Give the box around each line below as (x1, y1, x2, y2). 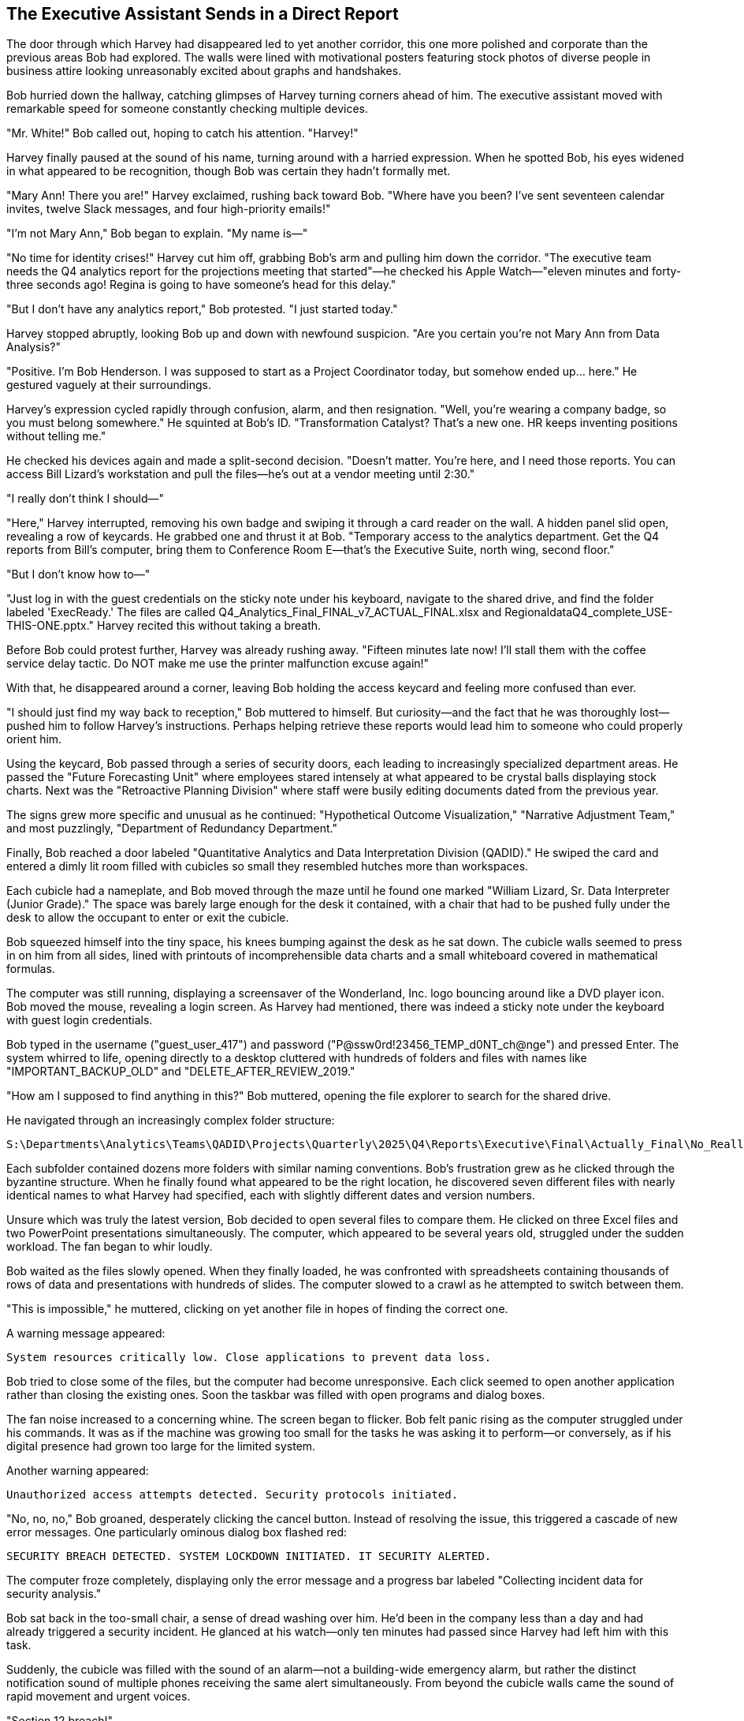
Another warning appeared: (6, 1464, 149, 1478)
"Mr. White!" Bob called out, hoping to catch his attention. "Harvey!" (6, 126, 359, 140)
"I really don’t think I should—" (6, 492, 165, 506)
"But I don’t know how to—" (6, 567, 151, 582)
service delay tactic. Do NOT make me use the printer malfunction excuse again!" (6, 657, 430, 671)
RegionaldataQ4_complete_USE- (504, 605, 673, 619)
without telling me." (6, 429, 106, 443)
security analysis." (6, 1587, 102, 1601)
